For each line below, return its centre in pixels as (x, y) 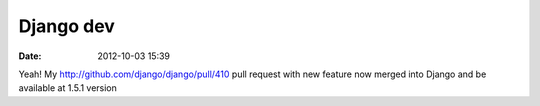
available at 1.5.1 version (67, 88)
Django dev (66, 26)
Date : (30, 56)
